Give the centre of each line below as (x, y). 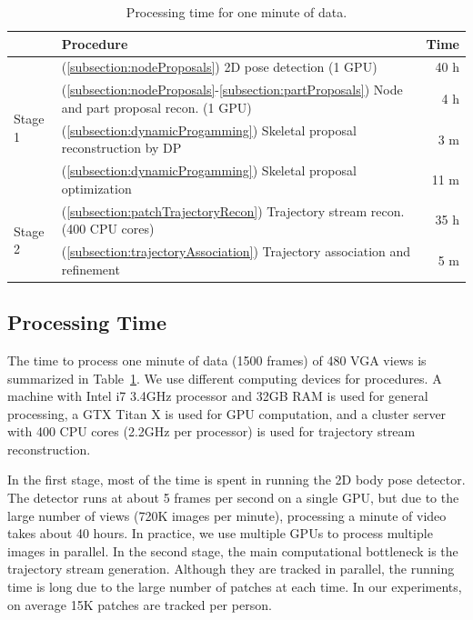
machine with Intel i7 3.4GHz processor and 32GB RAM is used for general (218, 396)
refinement (91, 269)
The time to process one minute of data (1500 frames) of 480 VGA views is (217, 360)
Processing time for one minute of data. (236, 12)
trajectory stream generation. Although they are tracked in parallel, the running (231, 569)
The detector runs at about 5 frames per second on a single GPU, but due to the (233, 498)
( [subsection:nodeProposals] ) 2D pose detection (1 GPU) (219, 67)
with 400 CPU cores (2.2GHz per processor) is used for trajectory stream (211, 431)
